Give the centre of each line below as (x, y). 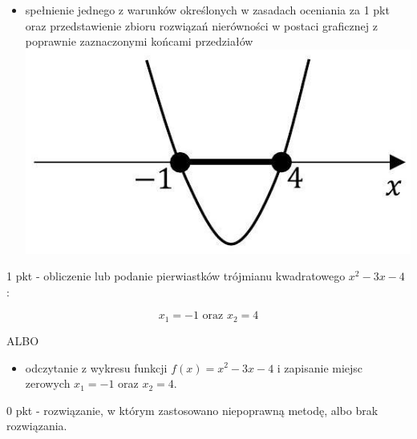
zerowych (48, 383)
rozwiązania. (37, 426)
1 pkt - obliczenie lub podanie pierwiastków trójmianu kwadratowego (176, 276)
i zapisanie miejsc (320, 367)
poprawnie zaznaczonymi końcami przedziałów (139, 41)
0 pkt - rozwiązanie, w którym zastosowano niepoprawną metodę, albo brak (192, 410)
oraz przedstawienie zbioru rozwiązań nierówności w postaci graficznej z (201, 25)
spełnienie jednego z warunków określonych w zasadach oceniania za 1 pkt (207, 10)
